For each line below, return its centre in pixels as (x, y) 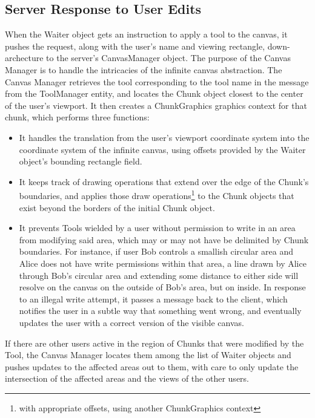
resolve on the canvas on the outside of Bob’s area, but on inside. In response (162, 287)
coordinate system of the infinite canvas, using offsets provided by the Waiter (162, 149)
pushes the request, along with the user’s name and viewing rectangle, (135, 46)
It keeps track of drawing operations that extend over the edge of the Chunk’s (164, 181)
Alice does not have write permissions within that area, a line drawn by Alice (163, 263)
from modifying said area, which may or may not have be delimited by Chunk (164, 239)
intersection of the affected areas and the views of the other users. (127, 378)
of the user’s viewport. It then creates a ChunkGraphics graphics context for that (156, 105)
